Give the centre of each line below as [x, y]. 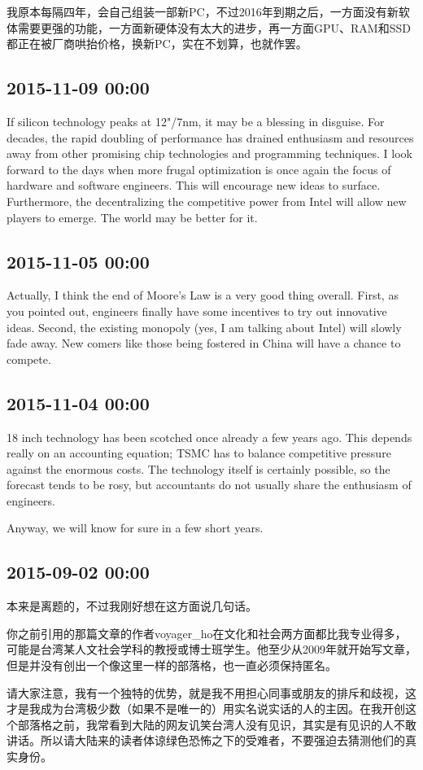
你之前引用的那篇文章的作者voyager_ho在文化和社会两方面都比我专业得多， [207, 633]
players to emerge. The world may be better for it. [132, 217]
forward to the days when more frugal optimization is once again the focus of [199, 169]
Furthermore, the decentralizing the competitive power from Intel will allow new [207, 201]
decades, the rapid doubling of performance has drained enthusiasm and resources [210, 137]
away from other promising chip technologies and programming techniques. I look [209, 153]
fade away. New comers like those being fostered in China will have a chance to [204, 343]
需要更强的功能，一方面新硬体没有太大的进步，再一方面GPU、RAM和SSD [214, 27]
